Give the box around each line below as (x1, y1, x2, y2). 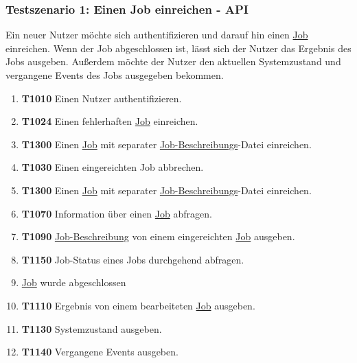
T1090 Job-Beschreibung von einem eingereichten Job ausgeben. (21, 229, 295, 244)
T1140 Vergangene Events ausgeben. (21, 344, 178, 359)
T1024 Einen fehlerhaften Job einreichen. (21, 114, 198, 128)
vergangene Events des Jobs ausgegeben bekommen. (5, 68, 224, 82)
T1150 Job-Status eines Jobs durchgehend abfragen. (21, 252, 244, 266)
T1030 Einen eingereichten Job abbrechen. (21, 160, 204, 174)
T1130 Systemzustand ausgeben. (21, 321, 162, 336)
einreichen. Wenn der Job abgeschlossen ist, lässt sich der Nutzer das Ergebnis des (5, 40, 352, 55)
